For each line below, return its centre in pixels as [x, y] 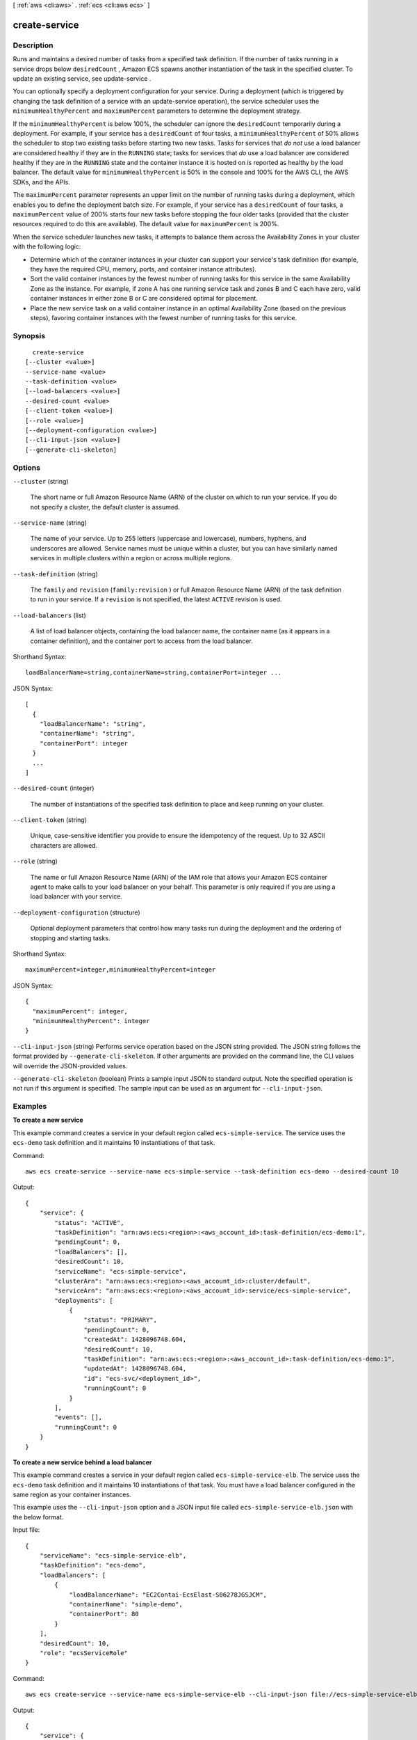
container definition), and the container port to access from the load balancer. [141, 641]
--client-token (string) [50, 820]
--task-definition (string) [56, 574]
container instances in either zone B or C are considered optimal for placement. [144, 299]
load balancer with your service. [76, 896]
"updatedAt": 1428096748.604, [135, 1369]
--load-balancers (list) [49, 615]
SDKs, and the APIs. [42, 182]
